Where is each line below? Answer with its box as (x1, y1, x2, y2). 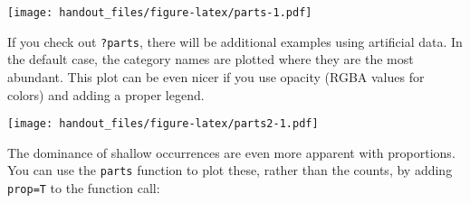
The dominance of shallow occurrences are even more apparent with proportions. (7, 143, 456, 161)
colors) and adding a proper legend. (7, 85, 205, 104)
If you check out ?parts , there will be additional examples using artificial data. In (7, 32, 463, 51)
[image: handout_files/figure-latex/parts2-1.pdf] (7, 117, 319, 131)
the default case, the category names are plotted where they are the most (7, 50, 414, 69)
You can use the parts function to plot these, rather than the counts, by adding (7, 161, 453, 180)
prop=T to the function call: (7, 179, 160, 197)
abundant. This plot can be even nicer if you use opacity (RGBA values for (7, 67, 425, 86)
